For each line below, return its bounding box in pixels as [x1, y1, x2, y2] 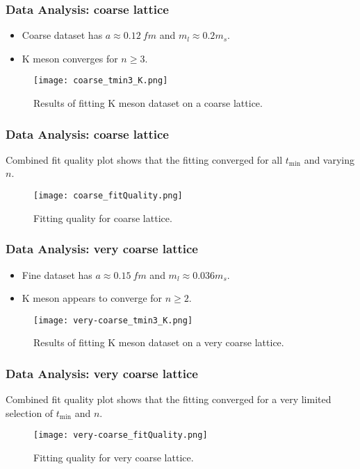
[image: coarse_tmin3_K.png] [33, 76, 168, 86]
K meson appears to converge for [22, 291, 163, 305]
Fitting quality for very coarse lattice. [33, 450, 194, 465]
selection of [6, 405, 54, 420]
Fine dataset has [22, 267, 92, 282]
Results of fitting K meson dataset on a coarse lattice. [33, 96, 263, 110]
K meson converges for [22, 51, 118, 65]
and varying [304, 152, 355, 167]
